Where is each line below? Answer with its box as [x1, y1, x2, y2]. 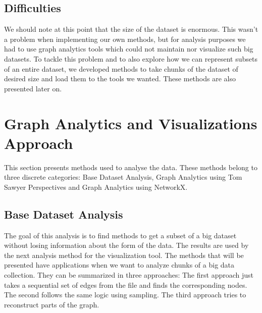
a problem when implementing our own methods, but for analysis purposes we [4, 33, 246, 44]
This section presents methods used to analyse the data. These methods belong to [4, 162, 257, 172]
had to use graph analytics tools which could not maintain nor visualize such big [4, 43, 253, 54]
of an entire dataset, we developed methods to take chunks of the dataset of [4, 63, 238, 74]
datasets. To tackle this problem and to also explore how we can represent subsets [4, 53, 257, 64]
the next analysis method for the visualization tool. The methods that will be [4, 249, 244, 260]
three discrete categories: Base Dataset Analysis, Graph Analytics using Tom [4, 172, 242, 182]
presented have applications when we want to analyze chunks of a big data [4, 259, 235, 270]
